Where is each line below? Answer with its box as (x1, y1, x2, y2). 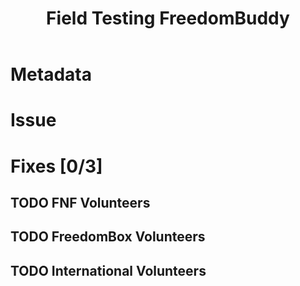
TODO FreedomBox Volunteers (10, 228, 206, 246)
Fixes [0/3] (10, 155, 103, 177)
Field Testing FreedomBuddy (46, 7, 290, 30)
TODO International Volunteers (10, 262, 207, 279)
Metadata (10, 63, 92, 86)
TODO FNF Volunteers (10, 194, 151, 211)
